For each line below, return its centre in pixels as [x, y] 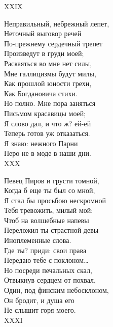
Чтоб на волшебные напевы [47, 220]
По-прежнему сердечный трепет [53, 43]
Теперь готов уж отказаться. [47, 133]
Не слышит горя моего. [40, 310]
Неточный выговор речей [43, 33]
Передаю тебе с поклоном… [46, 260]
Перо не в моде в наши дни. [48, 153]
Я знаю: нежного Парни [41, 143]
